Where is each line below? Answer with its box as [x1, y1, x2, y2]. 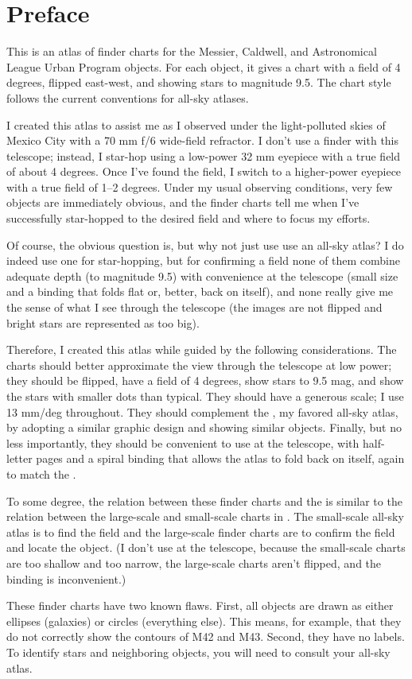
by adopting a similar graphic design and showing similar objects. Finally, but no [6, 419, 402, 436]
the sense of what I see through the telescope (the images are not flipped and [6, 299, 383, 316]
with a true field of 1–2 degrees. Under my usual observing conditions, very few [6, 178, 393, 195]
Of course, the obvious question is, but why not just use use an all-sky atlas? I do [6, 236, 404, 253]
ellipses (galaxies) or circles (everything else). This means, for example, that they [6, 612, 402, 629]
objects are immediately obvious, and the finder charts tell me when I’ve [6, 194, 360, 211]
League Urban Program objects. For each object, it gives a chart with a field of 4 [6, 58, 401, 75]
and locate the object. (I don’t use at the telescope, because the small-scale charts [6, 539, 406, 556]
